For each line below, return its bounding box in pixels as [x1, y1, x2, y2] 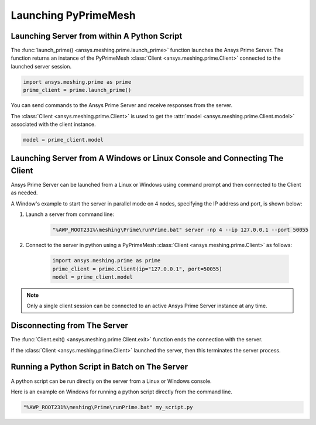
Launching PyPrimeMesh [11, 9, 136, 22]
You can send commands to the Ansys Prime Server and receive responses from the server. [11, 102, 233, 109]
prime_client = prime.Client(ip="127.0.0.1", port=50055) [52, 265, 222, 272]
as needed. [11, 189, 38, 196]
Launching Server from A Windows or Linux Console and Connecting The [11, 153, 284, 163]
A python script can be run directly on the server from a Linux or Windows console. [11, 378, 212, 385]
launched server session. [11, 63, 72, 70]
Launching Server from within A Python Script [11, 31, 183, 41]
